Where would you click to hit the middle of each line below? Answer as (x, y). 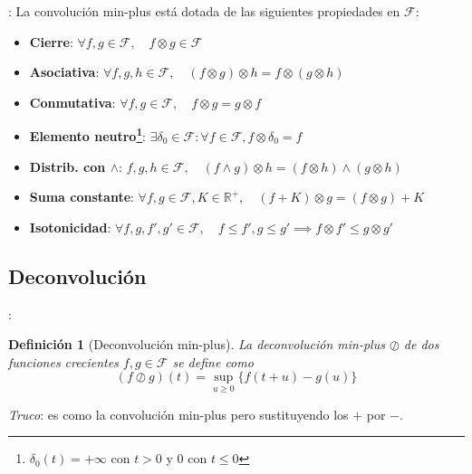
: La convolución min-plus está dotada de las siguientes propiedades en (204, 11)
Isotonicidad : (70, 227)
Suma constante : (82, 197)
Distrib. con (67, 166)
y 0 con (187, 458)
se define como (213, 361)
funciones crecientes (63, 361)
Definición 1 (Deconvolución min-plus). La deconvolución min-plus (197, 344)
